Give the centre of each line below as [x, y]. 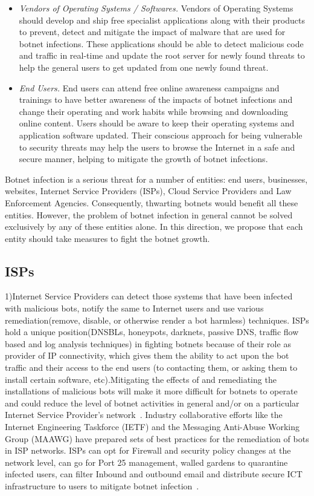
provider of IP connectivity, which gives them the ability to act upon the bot [147, 355]
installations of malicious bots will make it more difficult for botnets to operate [151, 391]
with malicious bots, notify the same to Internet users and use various [134, 308]
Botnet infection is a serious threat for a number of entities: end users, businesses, [156, 179]
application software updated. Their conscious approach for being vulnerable [161, 135]
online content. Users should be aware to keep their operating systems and [157, 123]
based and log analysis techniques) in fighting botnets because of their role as [148, 343]
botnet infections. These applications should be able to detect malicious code [161, 43]
